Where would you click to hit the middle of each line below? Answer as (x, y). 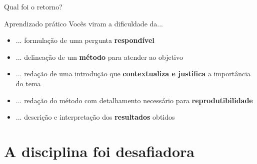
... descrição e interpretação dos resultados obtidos (95, 117)
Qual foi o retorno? (33, 6)
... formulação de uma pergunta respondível (85, 40)
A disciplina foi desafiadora (99, 151)
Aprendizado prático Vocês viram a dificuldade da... (83, 23)
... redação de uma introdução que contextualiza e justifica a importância (133, 74)
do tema (28, 83)
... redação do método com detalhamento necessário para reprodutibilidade (134, 100)
